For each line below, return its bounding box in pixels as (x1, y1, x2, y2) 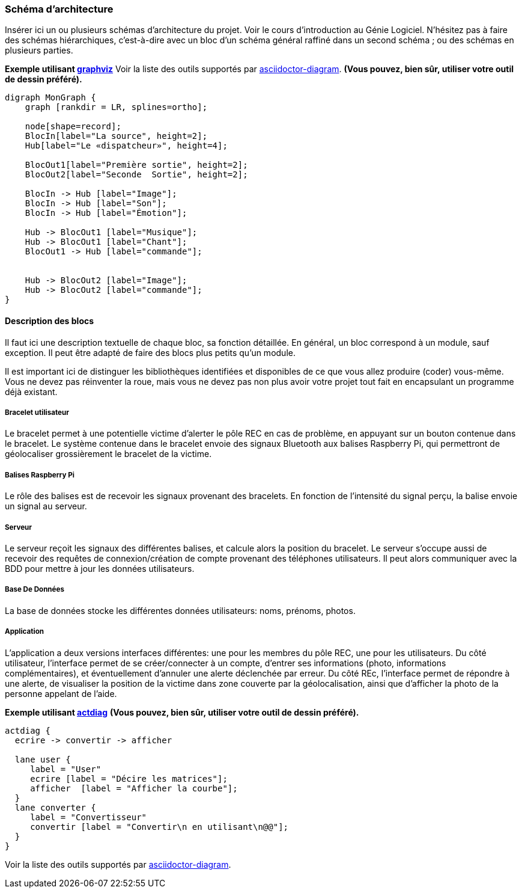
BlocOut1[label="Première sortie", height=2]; (25, 160, 248, 170)
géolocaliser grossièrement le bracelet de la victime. (5, 449, 212, 459)
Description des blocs (5, 315, 94, 326)
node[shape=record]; (25, 121, 121, 132)
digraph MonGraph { (5, 93, 96, 103)
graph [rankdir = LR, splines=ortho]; (25, 102, 208, 112)
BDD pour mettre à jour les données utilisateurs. (5, 563, 195, 574)
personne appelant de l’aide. (5, 688, 117, 699)
